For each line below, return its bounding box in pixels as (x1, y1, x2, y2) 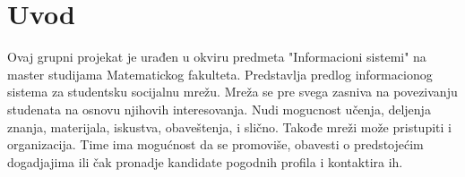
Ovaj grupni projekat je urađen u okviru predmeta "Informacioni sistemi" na (7, 47, 426, 66)
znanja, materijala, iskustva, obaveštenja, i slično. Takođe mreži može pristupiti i (7, 117, 452, 136)
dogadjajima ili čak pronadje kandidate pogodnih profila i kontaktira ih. (7, 152, 403, 171)
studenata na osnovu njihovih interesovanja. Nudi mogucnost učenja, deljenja (7, 99, 431, 118)
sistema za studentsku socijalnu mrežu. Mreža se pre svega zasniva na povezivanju (7, 82, 458, 101)
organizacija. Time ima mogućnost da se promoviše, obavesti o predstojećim (7, 135, 424, 154)
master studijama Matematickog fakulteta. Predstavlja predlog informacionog (7, 64, 433, 83)
